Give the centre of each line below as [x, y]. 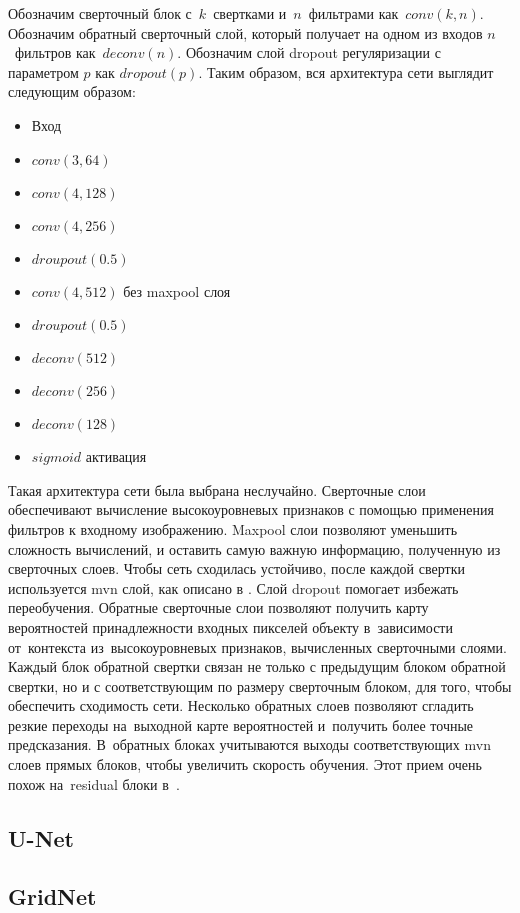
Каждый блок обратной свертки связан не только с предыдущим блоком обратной [257, 666]
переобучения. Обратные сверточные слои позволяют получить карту [218, 607]
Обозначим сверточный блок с [100, 13]
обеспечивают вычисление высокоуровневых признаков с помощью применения [251, 509]
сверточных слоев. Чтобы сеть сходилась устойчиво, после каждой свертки [236, 568]
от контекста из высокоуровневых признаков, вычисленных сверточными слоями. [257, 646]
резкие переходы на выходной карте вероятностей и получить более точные [241, 724]
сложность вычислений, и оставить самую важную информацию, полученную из [254, 548]
